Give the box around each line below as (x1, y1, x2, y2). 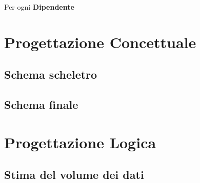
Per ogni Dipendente (4, 2, 74, 12)
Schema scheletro (4, 66, 97, 82)
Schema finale (4, 97, 78, 112)
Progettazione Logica (4, 131, 156, 152)
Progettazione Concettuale (4, 31, 196, 52)
